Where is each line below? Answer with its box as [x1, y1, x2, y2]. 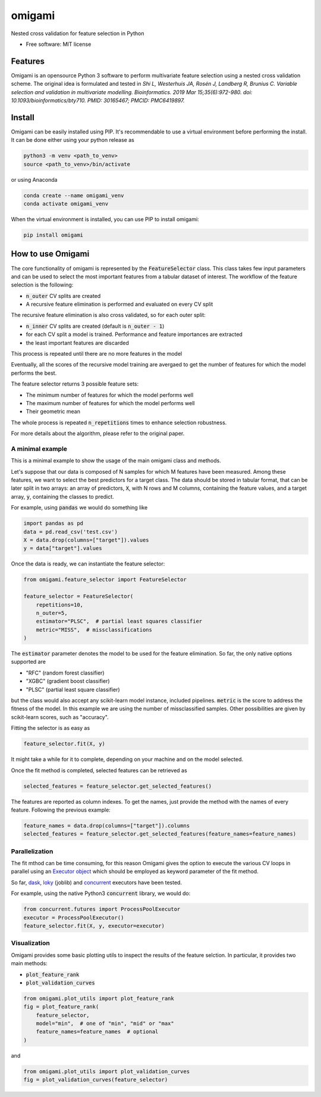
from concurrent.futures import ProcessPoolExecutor [23, 906, 181, 913]
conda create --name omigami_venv [23, 192, 124, 199]
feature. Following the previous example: [11, 806, 111, 813]
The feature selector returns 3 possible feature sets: [11, 380, 139, 387]
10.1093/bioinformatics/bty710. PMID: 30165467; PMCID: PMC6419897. [11, 97, 185, 104]
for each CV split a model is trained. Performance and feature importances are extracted [26, 331, 243, 338]
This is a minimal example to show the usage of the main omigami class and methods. [11, 457, 221, 464]
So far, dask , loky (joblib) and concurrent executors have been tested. [11, 879, 182, 886]
